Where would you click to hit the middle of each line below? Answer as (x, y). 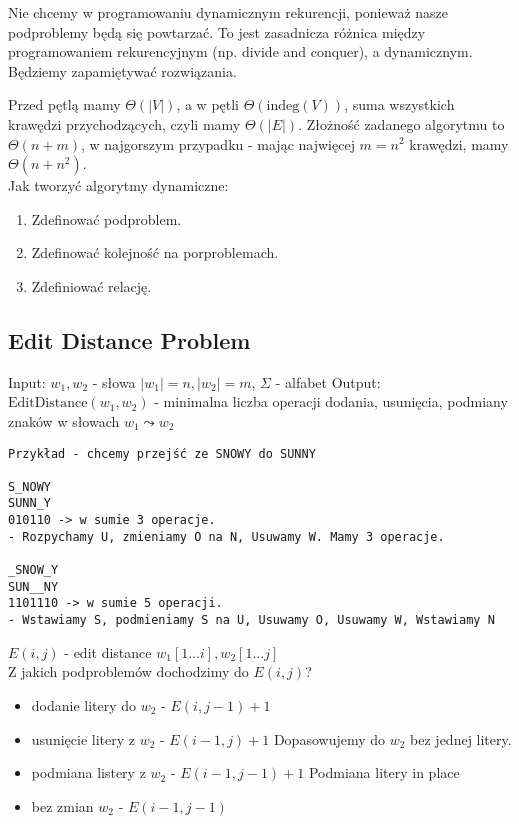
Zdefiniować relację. (91, 285)
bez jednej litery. (461, 738)
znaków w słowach (64, 420)
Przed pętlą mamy (64, 104)
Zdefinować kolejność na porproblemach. (155, 252)
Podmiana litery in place (384, 772)
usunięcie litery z (83, 738)
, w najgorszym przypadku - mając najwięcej (217, 143)
